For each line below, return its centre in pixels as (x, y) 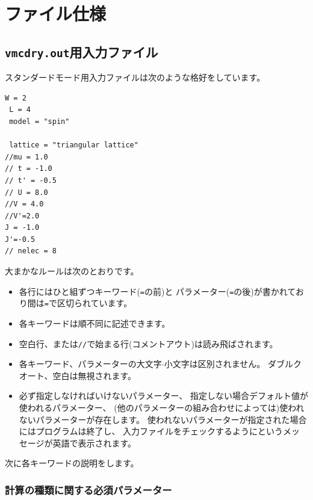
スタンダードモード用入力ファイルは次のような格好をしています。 (135, 77)
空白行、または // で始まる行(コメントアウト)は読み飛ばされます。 (148, 343)
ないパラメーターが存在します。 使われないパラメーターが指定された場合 (163, 419)
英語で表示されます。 (95, 443)
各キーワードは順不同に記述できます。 (95, 323)
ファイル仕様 (56, 14)
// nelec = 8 (31, 251)
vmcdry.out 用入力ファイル (82, 51)
